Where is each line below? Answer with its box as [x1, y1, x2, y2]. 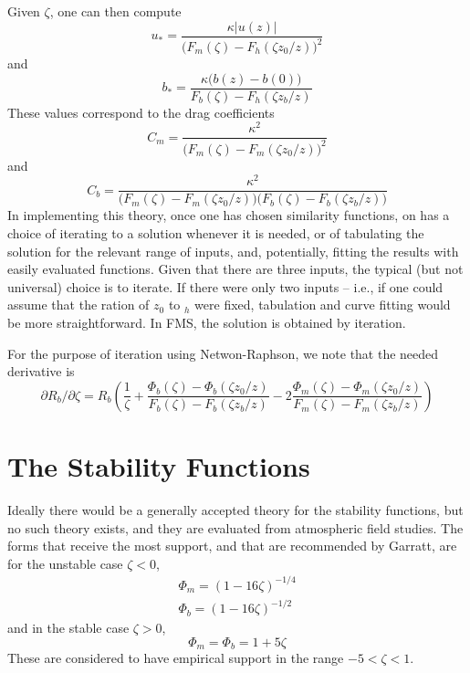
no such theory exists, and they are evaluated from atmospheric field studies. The [7, 518, 464, 537]
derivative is [7, 362, 75, 381]
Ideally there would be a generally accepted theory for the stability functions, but [7, 499, 464, 519]
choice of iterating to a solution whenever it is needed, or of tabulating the [7, 224, 424, 243]
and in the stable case [7, 618, 130, 637]
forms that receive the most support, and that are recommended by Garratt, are [7, 536, 457, 555]
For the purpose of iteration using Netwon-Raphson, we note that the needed [7, 343, 439, 363]
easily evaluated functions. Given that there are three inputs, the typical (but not [7, 259, 464, 279]
